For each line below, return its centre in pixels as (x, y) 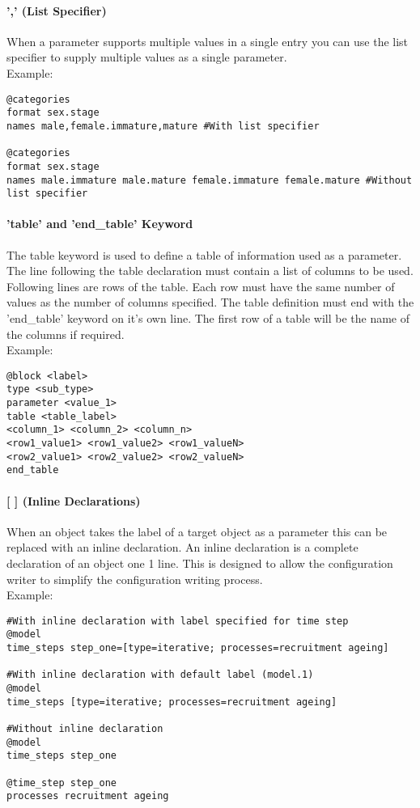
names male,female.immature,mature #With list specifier (163, 126)
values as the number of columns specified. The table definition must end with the (210, 302)
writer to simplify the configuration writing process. (135, 579)
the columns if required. (66, 334)
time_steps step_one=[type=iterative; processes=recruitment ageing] (198, 648)
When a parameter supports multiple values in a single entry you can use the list (208, 41)
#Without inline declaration (85, 729)
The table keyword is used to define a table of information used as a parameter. (204, 254)
